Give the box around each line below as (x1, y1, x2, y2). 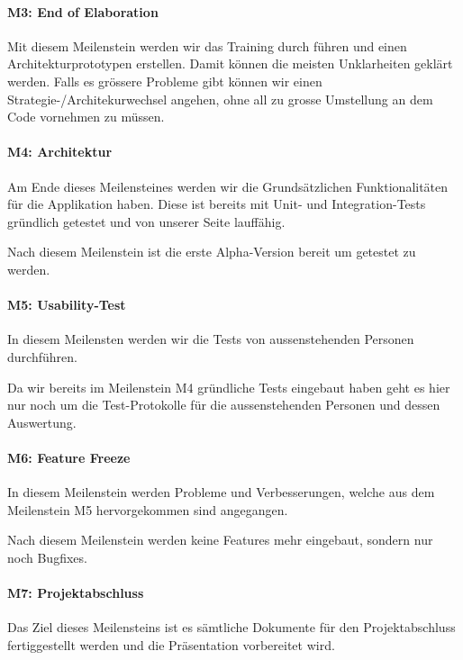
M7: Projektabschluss (7, 583, 144, 602)
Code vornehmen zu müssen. (7, 107, 165, 126)
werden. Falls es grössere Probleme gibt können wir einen (7, 71, 322, 90)
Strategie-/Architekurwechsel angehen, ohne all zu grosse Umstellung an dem (7, 89, 433, 108)
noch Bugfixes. (7, 547, 87, 566)
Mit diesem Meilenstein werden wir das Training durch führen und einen (7, 36, 407, 55)
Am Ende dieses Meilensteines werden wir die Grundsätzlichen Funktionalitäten (7, 176, 449, 195)
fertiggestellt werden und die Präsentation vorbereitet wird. (7, 635, 335, 654)
